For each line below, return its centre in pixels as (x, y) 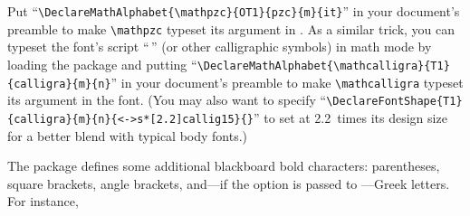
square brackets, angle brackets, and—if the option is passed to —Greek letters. (229, 183)
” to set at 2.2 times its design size (350, 117)
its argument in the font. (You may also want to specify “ (167, 100)
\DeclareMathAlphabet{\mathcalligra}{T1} (323, 66)
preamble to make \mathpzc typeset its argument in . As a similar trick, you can (231, 28)
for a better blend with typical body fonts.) (128, 135)
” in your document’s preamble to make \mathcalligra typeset (287, 82)
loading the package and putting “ (102, 64)
